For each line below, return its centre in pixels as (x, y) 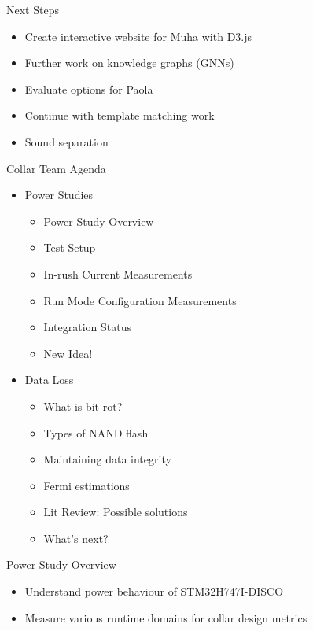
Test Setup (70, 247)
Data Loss (49, 380)
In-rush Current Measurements (118, 273)
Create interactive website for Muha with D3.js (138, 36)
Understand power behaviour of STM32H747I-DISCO (154, 591)
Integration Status (87, 327)
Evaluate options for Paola (89, 89)
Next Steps (33, 9)
